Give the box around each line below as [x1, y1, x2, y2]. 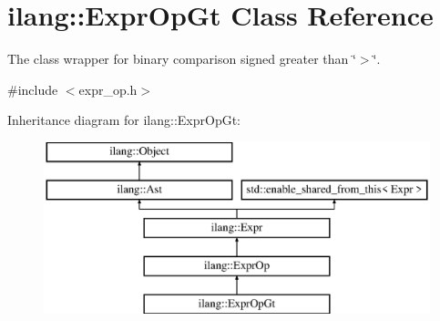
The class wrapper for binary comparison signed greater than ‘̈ [7, 49, 356, 68]
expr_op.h [78, 79, 138, 98]
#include [7, 79, 58, 98]
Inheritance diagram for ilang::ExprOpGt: [7, 110, 241, 129]
